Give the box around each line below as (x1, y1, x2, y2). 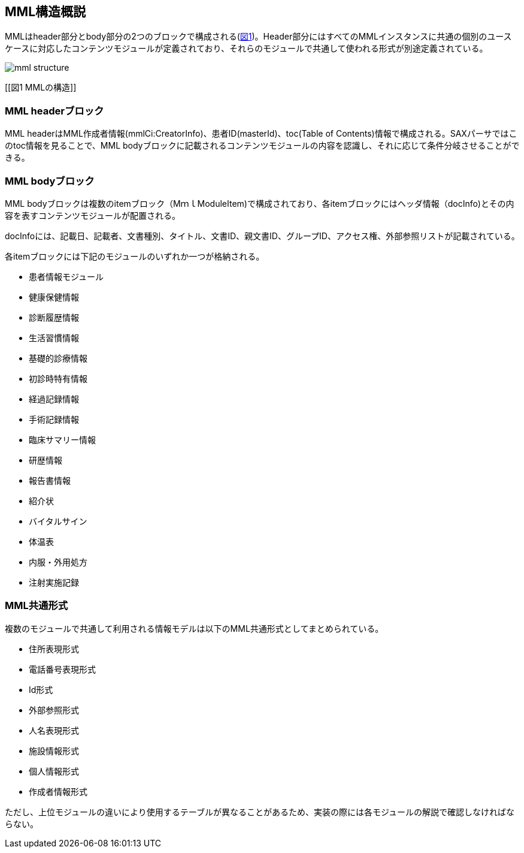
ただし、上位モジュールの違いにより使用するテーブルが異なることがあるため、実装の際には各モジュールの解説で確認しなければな (5, 806, 514, 817)
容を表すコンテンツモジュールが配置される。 (5, 210, 181, 221)
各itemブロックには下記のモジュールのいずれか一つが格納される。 (5, 251, 265, 261)
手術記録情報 (29, 414, 79, 424)
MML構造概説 (5, 4, 86, 19)
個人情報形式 (29, 765, 79, 776)
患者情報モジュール (29, 271, 104, 282)
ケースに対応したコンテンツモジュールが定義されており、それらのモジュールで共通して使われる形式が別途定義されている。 (5, 43, 488, 54)
